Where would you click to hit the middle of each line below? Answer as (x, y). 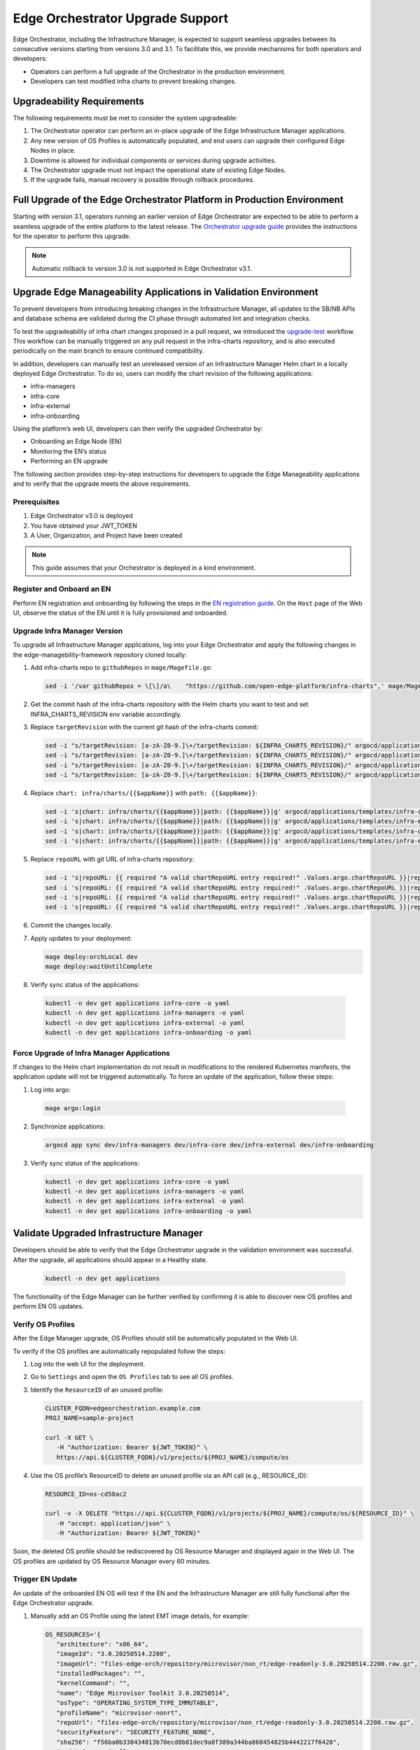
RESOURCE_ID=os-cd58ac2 (86, 1494)
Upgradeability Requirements (79, 101)
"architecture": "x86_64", (103, 1644)
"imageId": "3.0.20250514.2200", (114, 1654)
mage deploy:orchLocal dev (91, 957)
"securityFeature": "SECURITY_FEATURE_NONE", (136, 1732)
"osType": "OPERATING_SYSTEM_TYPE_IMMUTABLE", (138, 1703)
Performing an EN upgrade (69, 461)
